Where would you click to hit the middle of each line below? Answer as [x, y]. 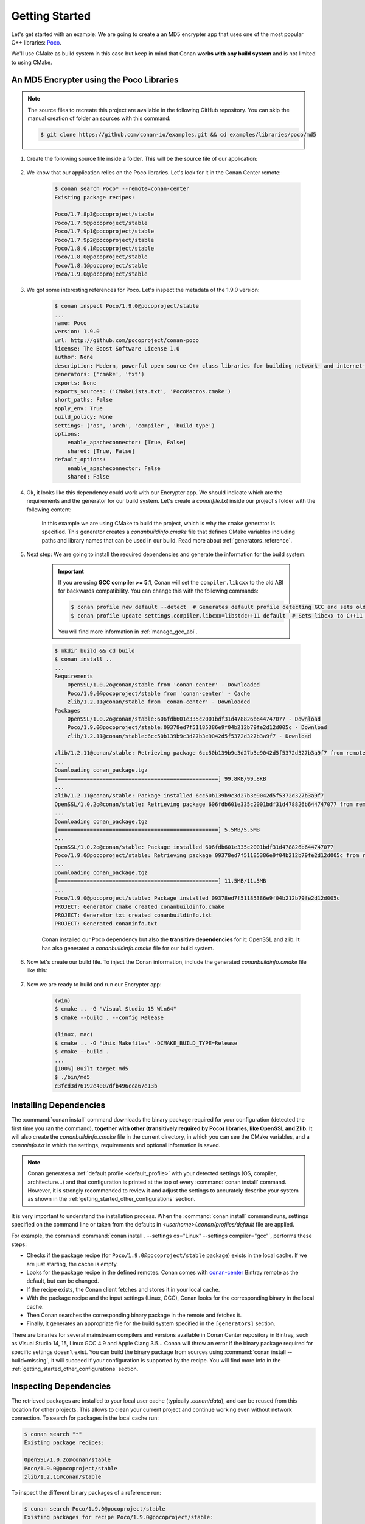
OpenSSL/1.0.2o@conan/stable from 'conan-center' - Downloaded [164, 685]
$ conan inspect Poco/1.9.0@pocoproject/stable [127, 306]
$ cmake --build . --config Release [109, 1017]
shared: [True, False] [101, 451]
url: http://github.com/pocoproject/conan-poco [127, 340]
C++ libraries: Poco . [36, 42]
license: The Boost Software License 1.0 [117, 349]
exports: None [75, 383]
